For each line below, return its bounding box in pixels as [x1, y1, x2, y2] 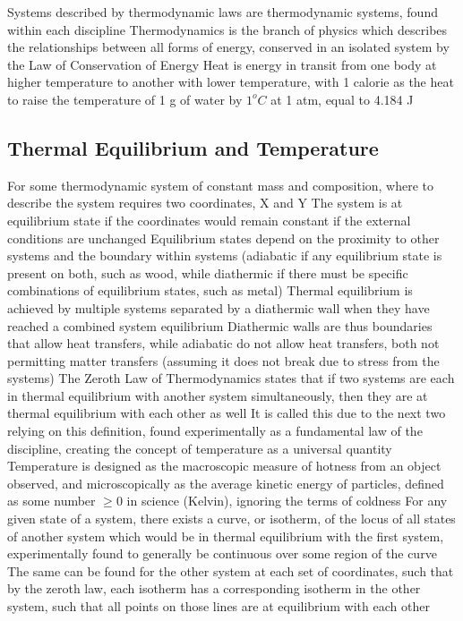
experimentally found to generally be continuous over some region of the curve [7, 544, 437, 563]
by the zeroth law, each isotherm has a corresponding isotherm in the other [7, 579, 421, 598]
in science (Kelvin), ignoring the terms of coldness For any [126, 491, 448, 510]
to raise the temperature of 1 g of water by [7, 89, 243, 108]
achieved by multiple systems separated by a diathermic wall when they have [7, 298, 430, 317]
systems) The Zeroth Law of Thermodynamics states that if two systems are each [7, 369, 455, 387]
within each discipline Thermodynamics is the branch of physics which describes [7, 20, 448, 38]
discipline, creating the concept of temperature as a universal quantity [7, 438, 392, 457]
